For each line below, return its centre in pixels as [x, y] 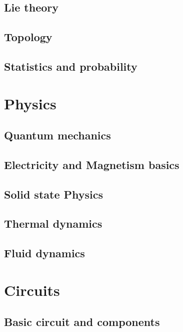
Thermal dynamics [53, 223]
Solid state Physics [54, 194]
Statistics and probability [71, 66]
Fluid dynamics [44, 253]
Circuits [32, 290]
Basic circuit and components [82, 322]
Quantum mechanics [57, 135]
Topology [28, 37]
